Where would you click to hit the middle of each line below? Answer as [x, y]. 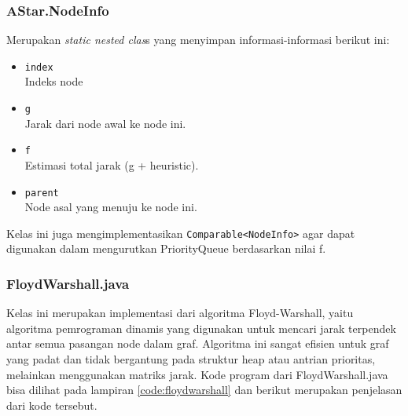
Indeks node [54, 81]
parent [42, 193]
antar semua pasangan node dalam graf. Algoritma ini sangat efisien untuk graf [198, 343]
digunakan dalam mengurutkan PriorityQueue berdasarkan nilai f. [166, 248]
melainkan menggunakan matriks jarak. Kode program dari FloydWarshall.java [197, 374]
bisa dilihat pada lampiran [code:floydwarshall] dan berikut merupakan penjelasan [204, 390]
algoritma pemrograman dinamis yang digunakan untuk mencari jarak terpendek [201, 328]
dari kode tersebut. [52, 405]
